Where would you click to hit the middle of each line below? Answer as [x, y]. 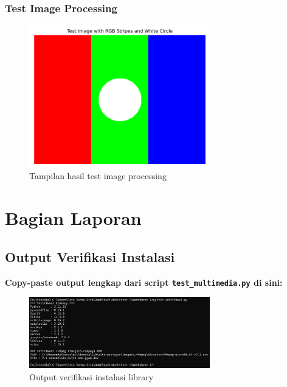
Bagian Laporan [73, 218]
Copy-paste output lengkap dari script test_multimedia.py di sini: [144, 282]
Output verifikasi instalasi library [92, 376]
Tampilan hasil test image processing [98, 176]
